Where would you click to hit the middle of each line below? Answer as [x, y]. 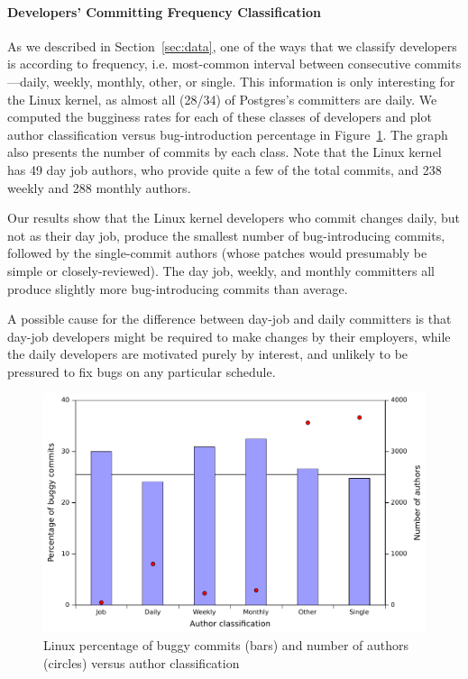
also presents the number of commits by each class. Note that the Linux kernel [225, 152]
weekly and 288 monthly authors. [99, 187]
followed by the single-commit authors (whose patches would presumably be [217, 253]
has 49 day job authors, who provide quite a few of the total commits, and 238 [225, 169]
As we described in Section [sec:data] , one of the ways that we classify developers [232, 46]
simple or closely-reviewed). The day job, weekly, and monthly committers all [221, 270]
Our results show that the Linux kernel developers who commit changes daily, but [234, 218]
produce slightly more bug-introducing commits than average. [178, 288]
